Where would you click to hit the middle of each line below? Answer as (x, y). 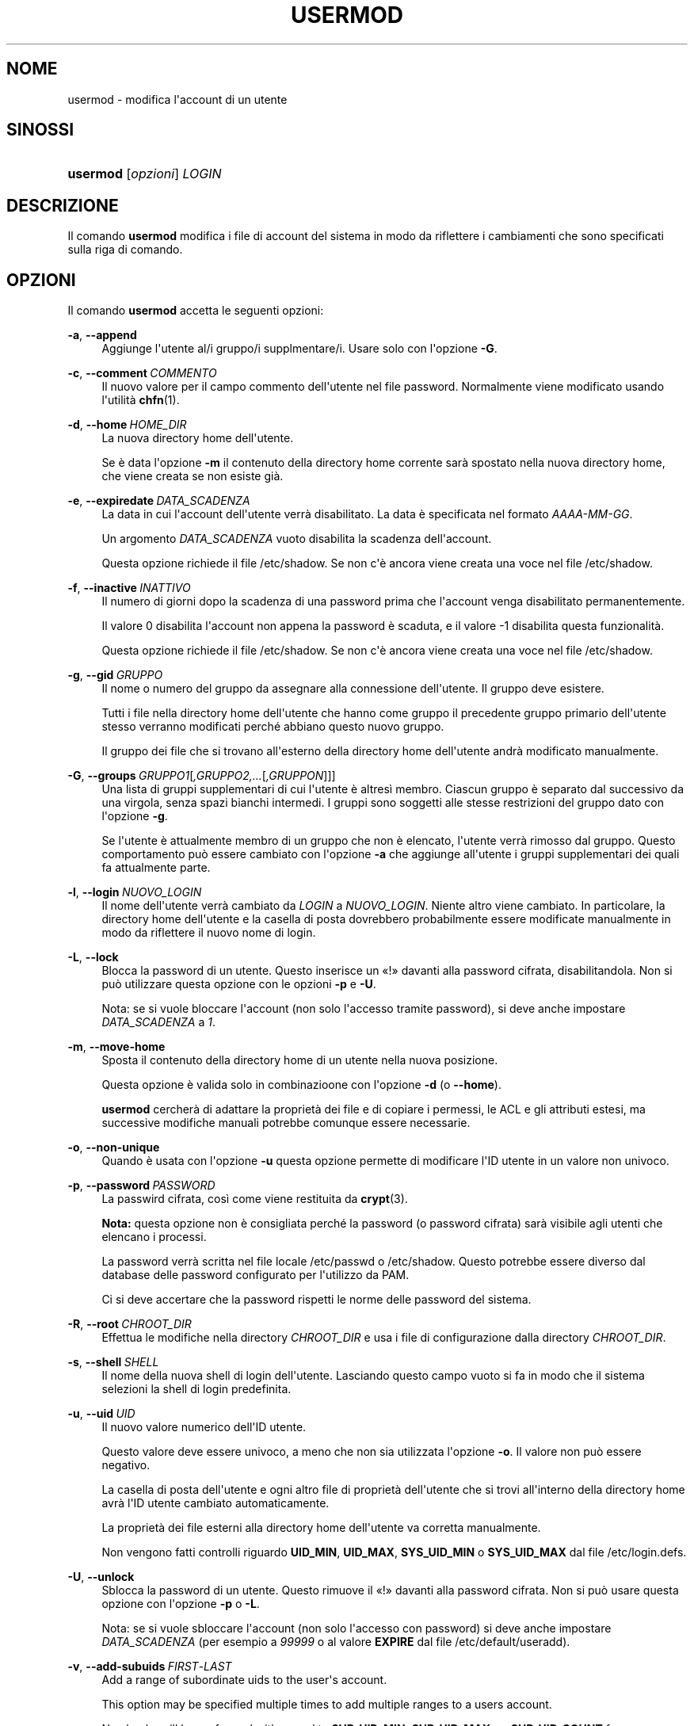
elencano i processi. (154, 1237)
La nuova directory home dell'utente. (198, 438)
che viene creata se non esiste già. (193, 476)
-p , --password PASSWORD (141, 1186)
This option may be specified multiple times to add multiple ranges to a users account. (327, 1705)
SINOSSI (40, 130)
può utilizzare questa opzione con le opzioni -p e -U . (239, 984)
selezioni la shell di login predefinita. (196, 1389)
